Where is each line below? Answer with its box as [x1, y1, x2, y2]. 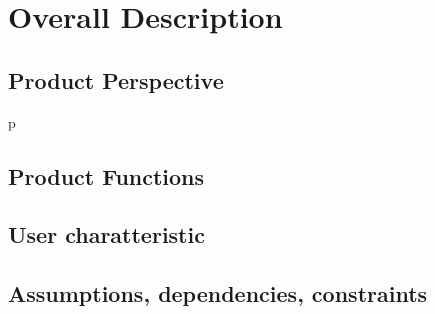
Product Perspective [8, 64, 224, 95]
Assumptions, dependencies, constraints [8, 278, 428, 309]
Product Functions [8, 160, 205, 191]
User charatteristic [8, 219, 205, 250]
